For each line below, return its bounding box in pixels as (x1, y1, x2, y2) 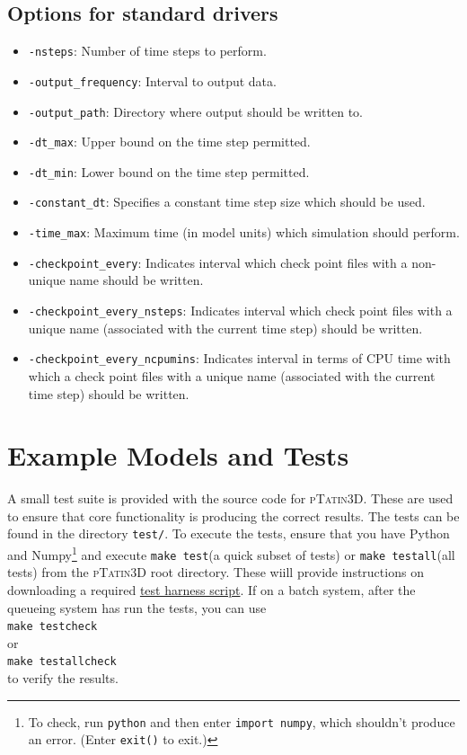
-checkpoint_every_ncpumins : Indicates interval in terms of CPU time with (28, 349, 451, 368)
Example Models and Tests (7, 437, 349, 474)
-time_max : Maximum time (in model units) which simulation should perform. (28, 223, 460, 242)
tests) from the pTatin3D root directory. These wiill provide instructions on (7, 563, 424, 582)
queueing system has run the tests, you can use (7, 598, 267, 617)
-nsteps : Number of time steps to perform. (28, 41, 267, 60)
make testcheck (7, 620, 98, 634)
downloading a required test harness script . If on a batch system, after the (7, 581, 416, 600)
